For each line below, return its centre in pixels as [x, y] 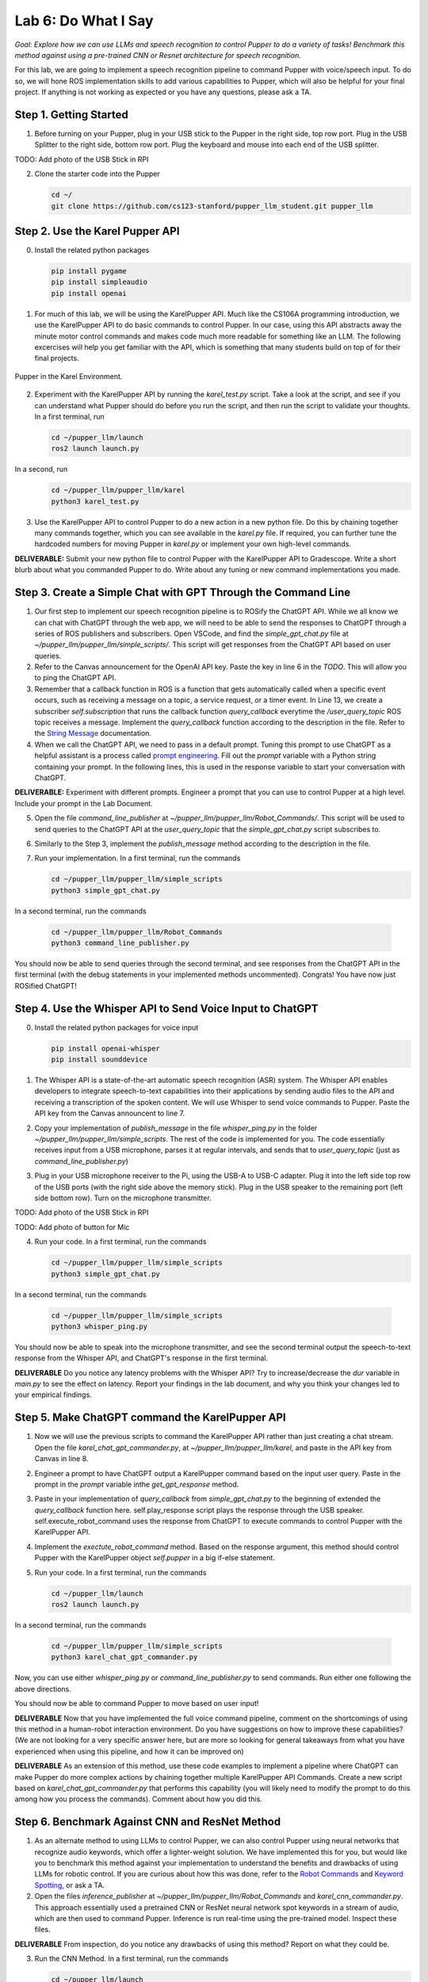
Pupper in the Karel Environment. [69, 376]
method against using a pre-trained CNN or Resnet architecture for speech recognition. [158, 55]
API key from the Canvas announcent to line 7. [110, 1113]
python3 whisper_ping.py [99, 1326]
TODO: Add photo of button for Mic [72, 1227]
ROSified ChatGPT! [46, 985]
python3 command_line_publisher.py [120, 943]
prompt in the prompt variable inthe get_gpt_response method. [137, 1484]
